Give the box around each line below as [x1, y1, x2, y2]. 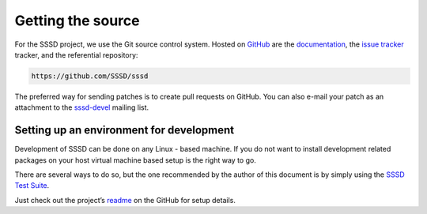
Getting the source [14, 12, 140, 29]
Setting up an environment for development [14, 123, 235, 137]
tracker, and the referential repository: [14, 50, 138, 59]
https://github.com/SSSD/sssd [31, 71, 149, 81]
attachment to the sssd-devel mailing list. [14, 103, 149, 112]
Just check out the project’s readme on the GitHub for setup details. [14, 195, 236, 205]
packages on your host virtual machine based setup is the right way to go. [14, 155, 256, 165]
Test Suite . [14, 181, 50, 190]
